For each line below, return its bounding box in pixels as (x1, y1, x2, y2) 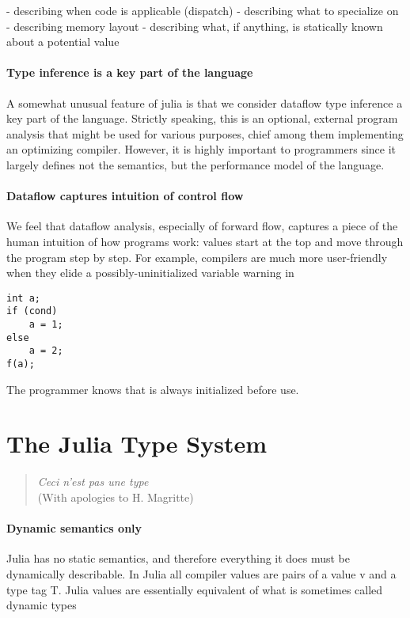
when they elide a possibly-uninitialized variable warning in (6, 264, 294, 281)
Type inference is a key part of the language (6, 64, 253, 81)
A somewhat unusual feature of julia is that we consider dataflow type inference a (6, 94, 403, 111)
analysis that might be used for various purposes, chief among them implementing (6, 125, 404, 142)
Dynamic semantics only (6, 520, 142, 536)
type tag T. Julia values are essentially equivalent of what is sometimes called (6, 581, 383, 597)
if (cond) (6, 305, 58, 317)
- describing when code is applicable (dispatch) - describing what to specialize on (6, 2, 399, 18)
